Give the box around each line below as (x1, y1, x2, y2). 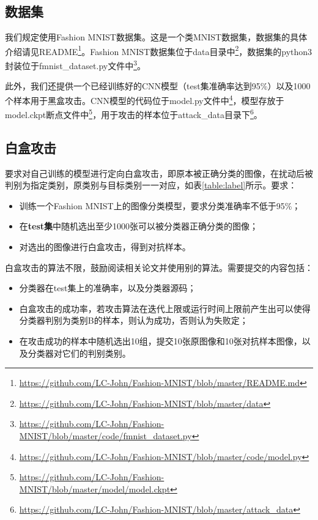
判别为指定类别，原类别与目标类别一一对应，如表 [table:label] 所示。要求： (5, 179, 297, 191)
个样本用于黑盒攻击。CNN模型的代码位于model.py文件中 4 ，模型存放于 (5, 92, 284, 106)
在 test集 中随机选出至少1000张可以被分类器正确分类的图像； (19, 220, 259, 232)
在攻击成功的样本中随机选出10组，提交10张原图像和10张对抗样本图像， (19, 334, 302, 347)
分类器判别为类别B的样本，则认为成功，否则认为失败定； (19, 314, 248, 327)
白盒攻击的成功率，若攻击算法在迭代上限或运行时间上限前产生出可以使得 (19, 302, 311, 314)
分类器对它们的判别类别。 (28, 346, 131, 359)
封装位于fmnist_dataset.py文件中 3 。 (5, 58, 146, 72)
